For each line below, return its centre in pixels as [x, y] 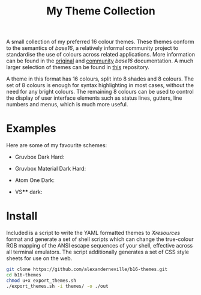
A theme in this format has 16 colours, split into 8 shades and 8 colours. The [100, 79]
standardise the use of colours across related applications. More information [101, 55]
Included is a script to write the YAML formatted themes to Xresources [93, 233]
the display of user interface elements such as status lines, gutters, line [94, 98]
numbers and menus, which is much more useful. [67, 105]
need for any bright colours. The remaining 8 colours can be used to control [100, 92]
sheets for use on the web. [39, 258]
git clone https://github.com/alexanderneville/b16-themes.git [87, 269]
